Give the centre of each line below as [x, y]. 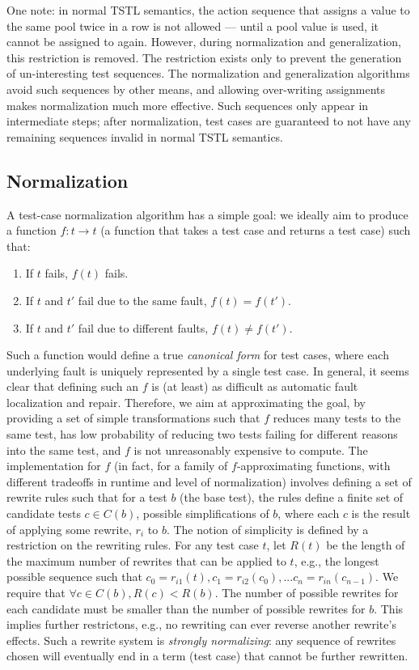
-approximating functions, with [313, 466]
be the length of [366, 545]
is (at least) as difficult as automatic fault [255, 386]
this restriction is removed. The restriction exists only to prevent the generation [204, 57]
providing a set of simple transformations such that [133, 418]
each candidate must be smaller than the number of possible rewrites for [186, 608]
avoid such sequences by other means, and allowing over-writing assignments [196, 89]
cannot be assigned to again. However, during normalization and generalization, [204, 42]
